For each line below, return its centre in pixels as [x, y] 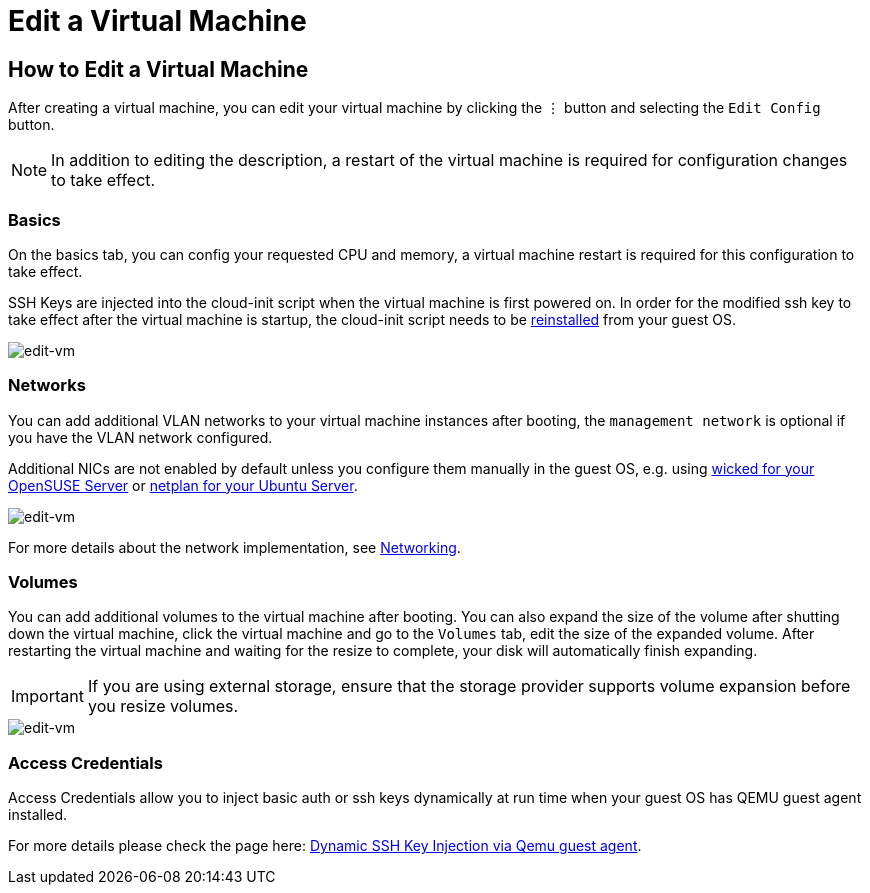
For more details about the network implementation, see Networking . [234, 547]
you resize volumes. [163, 706]
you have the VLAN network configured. [140, 437]
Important [47, 696]
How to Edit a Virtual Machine [158, 69]
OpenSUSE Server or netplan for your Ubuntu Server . [183, 485]
